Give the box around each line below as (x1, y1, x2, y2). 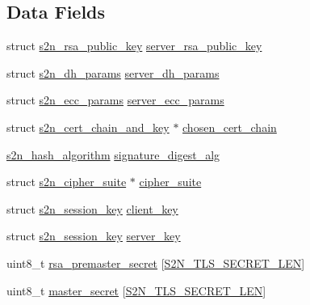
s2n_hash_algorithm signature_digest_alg (6, 146, 220, 163)
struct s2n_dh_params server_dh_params (6, 64, 220, 81)
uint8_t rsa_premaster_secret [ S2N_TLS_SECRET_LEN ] (6, 254, 305, 271)
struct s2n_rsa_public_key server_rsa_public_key (6, 37, 262, 54)
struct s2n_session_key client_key (6, 200, 178, 217)
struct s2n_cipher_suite (6, 173, 127, 190)
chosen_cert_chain (182, 118, 277, 135)
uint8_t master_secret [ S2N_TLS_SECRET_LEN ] (6, 282, 266, 299)
